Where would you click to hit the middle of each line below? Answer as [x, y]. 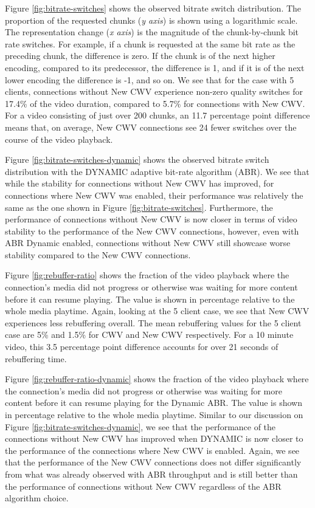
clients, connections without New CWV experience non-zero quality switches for [154, 91]
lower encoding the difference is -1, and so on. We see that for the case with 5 [150, 79]
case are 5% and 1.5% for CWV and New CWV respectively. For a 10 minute [149, 335]
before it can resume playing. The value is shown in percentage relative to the [150, 299]
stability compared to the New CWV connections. [98, 254]
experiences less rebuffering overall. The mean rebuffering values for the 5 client [153, 322]
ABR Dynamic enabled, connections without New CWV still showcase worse [148, 243]
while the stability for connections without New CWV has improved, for [140, 183]
